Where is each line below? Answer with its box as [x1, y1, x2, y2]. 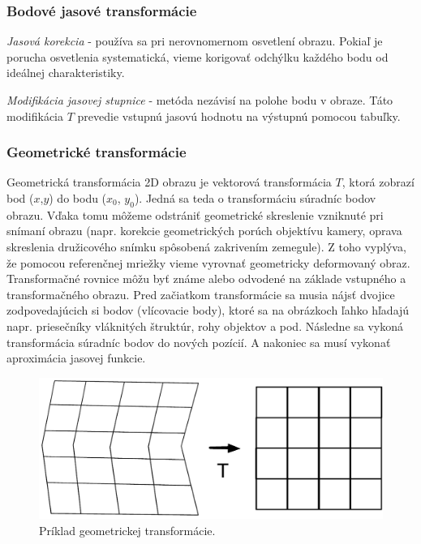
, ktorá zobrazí [342, 173, 415, 191]
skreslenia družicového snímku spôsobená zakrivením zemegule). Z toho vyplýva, [6, 238, 406, 255]
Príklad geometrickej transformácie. [39, 521, 216, 538]
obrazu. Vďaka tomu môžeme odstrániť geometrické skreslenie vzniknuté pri [6, 206, 384, 223]
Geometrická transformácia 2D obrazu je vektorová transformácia [6, 173, 332, 191]
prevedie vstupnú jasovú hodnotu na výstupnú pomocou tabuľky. [77, 107, 401, 124]
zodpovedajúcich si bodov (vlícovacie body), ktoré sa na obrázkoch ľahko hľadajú [6, 302, 410, 319]
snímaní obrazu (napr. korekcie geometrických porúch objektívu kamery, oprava [6, 222, 402, 239]
